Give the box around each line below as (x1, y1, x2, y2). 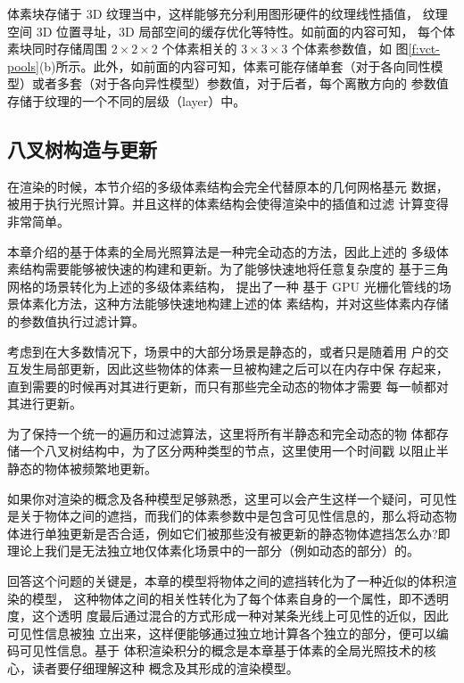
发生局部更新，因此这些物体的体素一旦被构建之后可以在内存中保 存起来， (19, 359, 449, 378)
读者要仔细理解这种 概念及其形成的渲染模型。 (31, 659, 299, 678)
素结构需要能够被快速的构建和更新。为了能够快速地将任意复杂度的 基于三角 (7, 259, 449, 278)
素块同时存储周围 (7, 39, 107, 58)
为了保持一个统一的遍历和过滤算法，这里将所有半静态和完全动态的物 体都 (7, 424, 436, 442)
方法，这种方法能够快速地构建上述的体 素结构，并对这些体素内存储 (56, 294, 449, 313)
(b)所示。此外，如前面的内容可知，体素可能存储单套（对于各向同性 (38, 56, 431, 75)
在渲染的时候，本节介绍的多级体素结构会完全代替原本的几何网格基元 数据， (7, 177, 449, 195)
